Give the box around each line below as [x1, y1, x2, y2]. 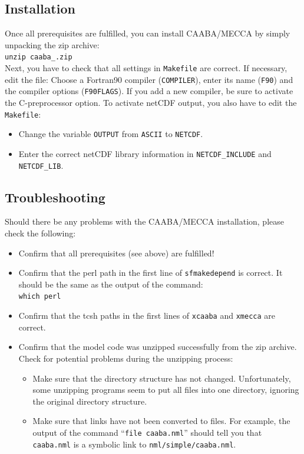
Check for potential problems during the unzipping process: [18, 352, 233, 364]
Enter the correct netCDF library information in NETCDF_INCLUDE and [18, 147, 272, 159]
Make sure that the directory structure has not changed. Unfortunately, [32, 372, 291, 384]
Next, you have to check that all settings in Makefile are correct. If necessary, [5, 62, 288, 74]
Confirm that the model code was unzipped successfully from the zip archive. [18, 340, 297, 353]
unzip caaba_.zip [5, 53, 72, 62]
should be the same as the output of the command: [18, 278, 203, 290]
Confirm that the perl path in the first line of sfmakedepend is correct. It [18, 266, 283, 279]
